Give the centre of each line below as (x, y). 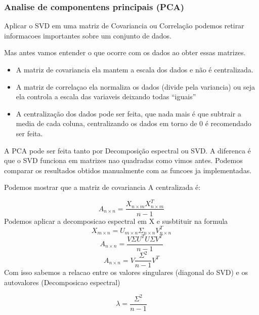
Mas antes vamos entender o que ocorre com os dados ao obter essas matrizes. (125, 52)
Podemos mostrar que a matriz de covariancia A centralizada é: (102, 187)
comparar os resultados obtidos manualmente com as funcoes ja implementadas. (128, 170)
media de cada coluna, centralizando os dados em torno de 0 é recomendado (134, 123)
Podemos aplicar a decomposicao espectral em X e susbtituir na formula (116, 221)
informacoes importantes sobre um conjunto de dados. (88, 35)
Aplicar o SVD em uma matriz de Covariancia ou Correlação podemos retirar (124, 26)
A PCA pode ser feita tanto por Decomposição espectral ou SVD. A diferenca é (127, 150)
